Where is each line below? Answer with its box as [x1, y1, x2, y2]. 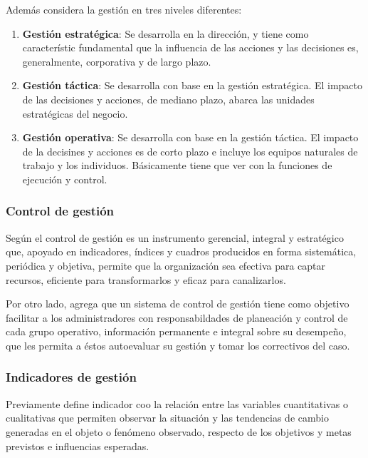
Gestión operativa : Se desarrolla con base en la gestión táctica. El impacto [22, 130, 359, 145]
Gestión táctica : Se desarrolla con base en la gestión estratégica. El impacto [22, 78, 363, 93]
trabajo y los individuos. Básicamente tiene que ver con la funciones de [22, 158, 332, 173]
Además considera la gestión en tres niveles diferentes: [6, 2, 242, 16]
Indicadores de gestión [6, 368, 137, 386]
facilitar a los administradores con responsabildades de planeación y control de [6, 310, 348, 325]
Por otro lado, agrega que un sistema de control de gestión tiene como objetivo [6, 296, 349, 311]
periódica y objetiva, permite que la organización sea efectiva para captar [6, 258, 326, 273]
